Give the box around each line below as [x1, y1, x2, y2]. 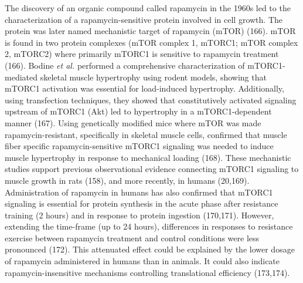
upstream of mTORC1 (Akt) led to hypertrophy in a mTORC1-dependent [5, 105, 272, 117]
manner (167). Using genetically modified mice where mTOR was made [5, 116, 261, 129]
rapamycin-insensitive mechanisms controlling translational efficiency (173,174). [5, 266, 290, 278]
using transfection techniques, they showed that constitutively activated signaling [5, 93, 297, 106]
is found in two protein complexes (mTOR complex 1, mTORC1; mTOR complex [5, 36, 298, 48]
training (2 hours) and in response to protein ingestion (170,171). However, [5, 208, 274, 221]
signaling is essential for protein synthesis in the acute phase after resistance [5, 197, 278, 210]
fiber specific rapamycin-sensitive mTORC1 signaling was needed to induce [5, 140, 274, 152]
